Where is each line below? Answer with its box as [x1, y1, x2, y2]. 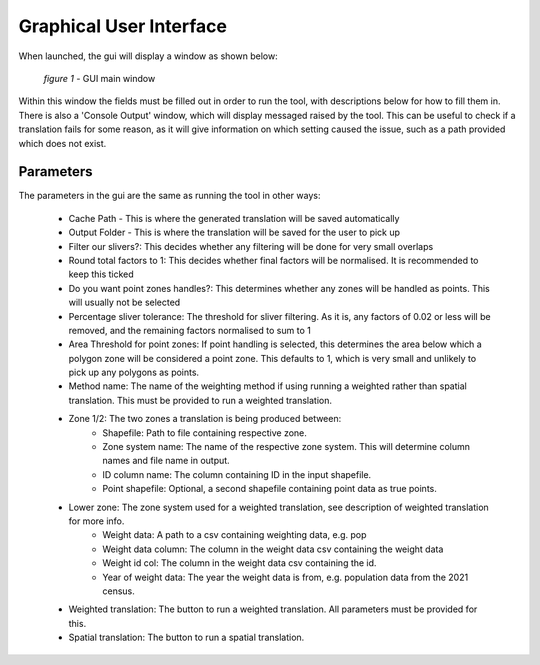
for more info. [68, 515, 125, 527]
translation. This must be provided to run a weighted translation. [68, 394, 332, 406]
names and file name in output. [102, 455, 230, 467]
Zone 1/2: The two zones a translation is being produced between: [68, 413, 342, 425]
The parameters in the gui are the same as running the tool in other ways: [18, 190, 321, 202]
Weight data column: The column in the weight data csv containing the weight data [102, 543, 444, 555]
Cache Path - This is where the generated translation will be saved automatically [68, 212, 400, 224]
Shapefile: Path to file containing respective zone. [102, 426, 307, 439]
